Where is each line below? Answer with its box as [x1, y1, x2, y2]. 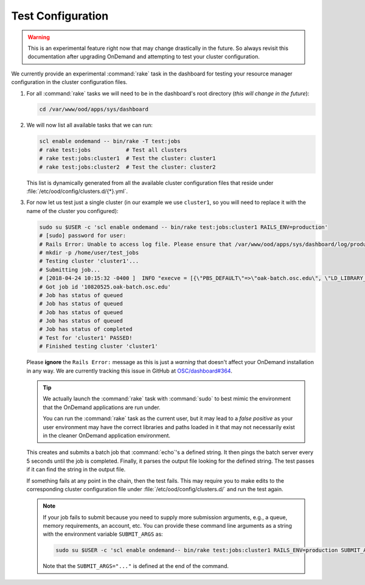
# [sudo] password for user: [39, 232, 127, 239]
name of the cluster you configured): [26, 207, 119, 214]
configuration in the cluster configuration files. [11, 79, 128, 86]
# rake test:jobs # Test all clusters [39, 146, 187, 153]
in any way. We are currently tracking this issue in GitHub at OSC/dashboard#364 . [26, 367, 232, 374]
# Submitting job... [39, 266, 100, 273]
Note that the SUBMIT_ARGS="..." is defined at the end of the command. [43, 562, 229, 570]
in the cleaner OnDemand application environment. [43, 432, 170, 439]
